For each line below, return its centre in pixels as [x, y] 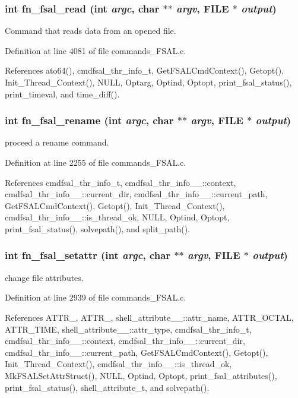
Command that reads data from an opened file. [91, 31]
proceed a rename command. [57, 142]
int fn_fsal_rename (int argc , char [89, 120]
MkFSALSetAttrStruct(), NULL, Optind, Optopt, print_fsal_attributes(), [141, 375]
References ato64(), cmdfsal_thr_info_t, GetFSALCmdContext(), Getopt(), [145, 70]
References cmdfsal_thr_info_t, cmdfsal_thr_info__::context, [121, 182]
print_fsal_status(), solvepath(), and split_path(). [97, 228]
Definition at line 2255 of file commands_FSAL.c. [96, 162]
